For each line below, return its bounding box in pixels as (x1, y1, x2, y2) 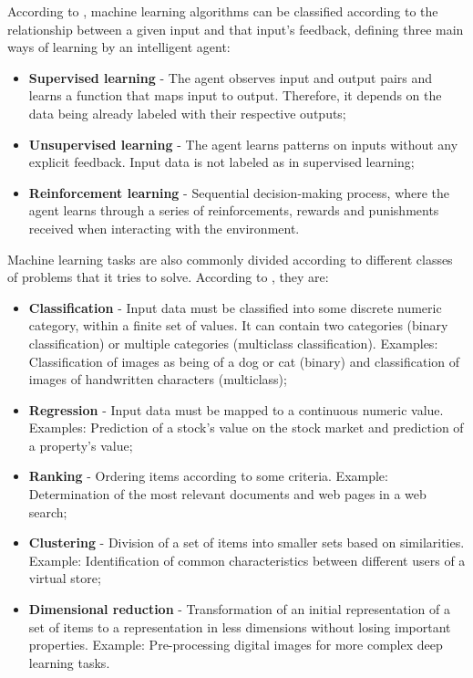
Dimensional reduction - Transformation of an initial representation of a (28, 600, 450, 619)
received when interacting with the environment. (28, 218, 300, 237)
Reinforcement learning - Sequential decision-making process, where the (28, 183, 450, 202)
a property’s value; (28, 435, 133, 454)
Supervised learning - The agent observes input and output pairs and (28, 68, 433, 87)
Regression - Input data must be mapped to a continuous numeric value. (28, 400, 444, 419)
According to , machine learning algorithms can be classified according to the (7, 2, 438, 20)
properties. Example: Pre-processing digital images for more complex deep (28, 635, 443, 654)
